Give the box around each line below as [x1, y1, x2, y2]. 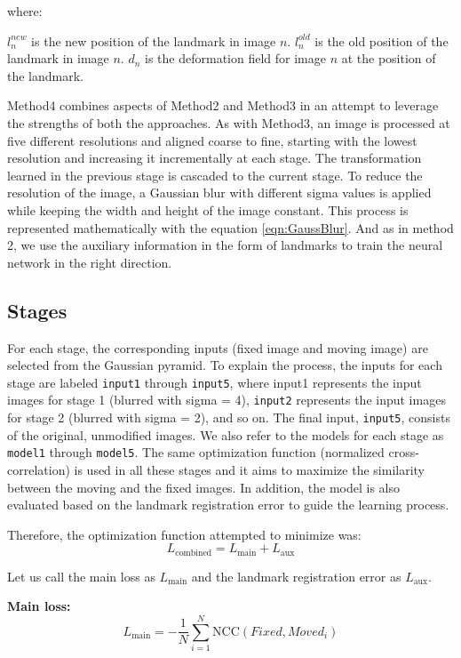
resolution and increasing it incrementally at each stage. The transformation [7, 148, 422, 167]
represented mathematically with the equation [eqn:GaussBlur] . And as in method [7, 218, 454, 237]
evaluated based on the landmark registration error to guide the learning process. [7, 495, 449, 514]
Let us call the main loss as [7, 566, 155, 585]
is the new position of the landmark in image [31, 31, 276, 50]
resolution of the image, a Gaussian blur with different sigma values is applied [7, 183, 432, 202]
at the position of [341, 49, 436, 68]
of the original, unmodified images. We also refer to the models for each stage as [7, 425, 444, 444]
